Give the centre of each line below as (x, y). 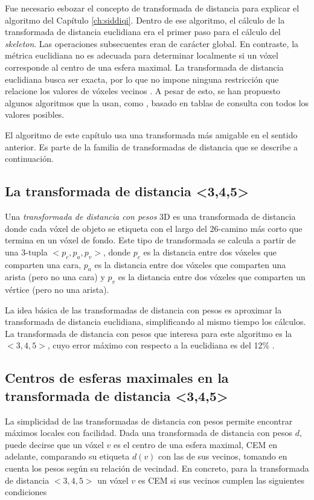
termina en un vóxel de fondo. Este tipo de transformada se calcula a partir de (150, 240)
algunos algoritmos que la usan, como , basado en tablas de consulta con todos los (157, 102)
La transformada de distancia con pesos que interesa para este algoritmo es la (149, 333)
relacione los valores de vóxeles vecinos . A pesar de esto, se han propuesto (143, 91)
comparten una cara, (43, 264)
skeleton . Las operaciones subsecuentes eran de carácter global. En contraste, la (152, 43)
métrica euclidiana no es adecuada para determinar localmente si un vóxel (142, 55)
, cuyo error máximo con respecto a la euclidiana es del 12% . (161, 345)
